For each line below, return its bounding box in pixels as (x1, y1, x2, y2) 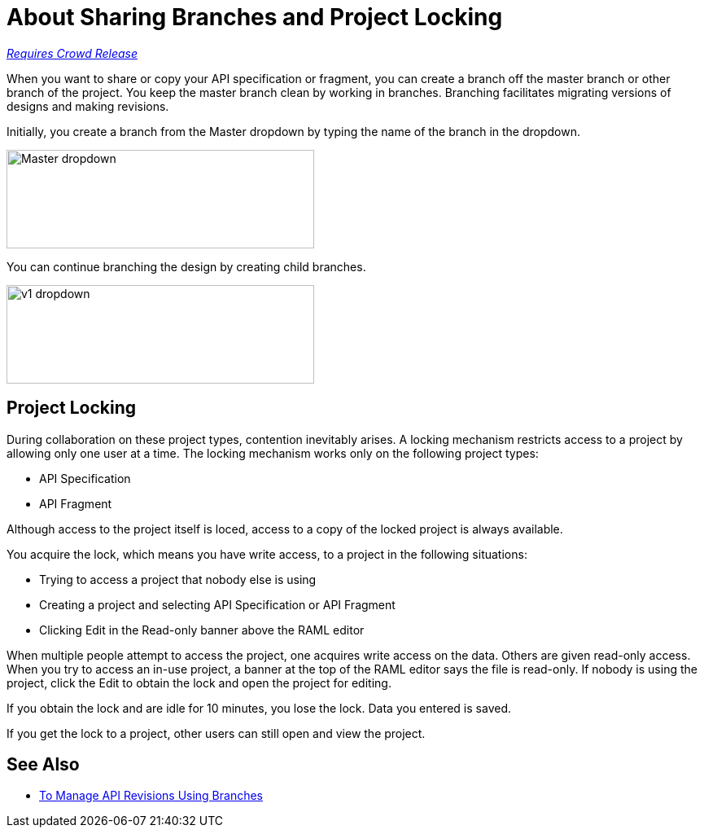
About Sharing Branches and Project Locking (7, 3, 503, 31)
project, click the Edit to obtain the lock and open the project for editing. (7, 675, 391, 690)
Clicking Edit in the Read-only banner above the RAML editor (39, 622, 365, 637)
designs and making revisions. (7, 99, 169, 113)
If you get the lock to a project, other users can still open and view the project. (7, 726, 426, 740)
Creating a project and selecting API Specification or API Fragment (39, 597, 396, 612)
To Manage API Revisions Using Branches (39, 788, 264, 803)
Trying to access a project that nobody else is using (39, 572, 317, 586)
